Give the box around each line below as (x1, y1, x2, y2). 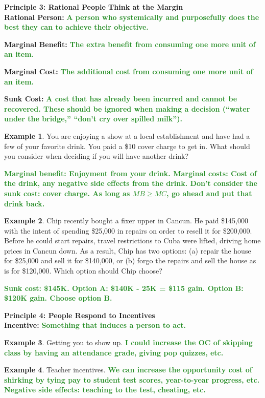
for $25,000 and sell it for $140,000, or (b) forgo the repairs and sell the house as (4, 255, 256, 266)
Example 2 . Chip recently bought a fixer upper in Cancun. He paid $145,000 (4, 215, 248, 226)
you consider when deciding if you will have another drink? (4, 151, 189, 161)
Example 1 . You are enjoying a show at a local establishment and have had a (4, 130, 250, 141)
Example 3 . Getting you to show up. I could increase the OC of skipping (4, 337, 253, 348)
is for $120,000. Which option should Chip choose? (4, 265, 162, 276)
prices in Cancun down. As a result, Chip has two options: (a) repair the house (4, 245, 251, 256)
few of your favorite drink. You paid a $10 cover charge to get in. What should (4, 140, 250, 151)
